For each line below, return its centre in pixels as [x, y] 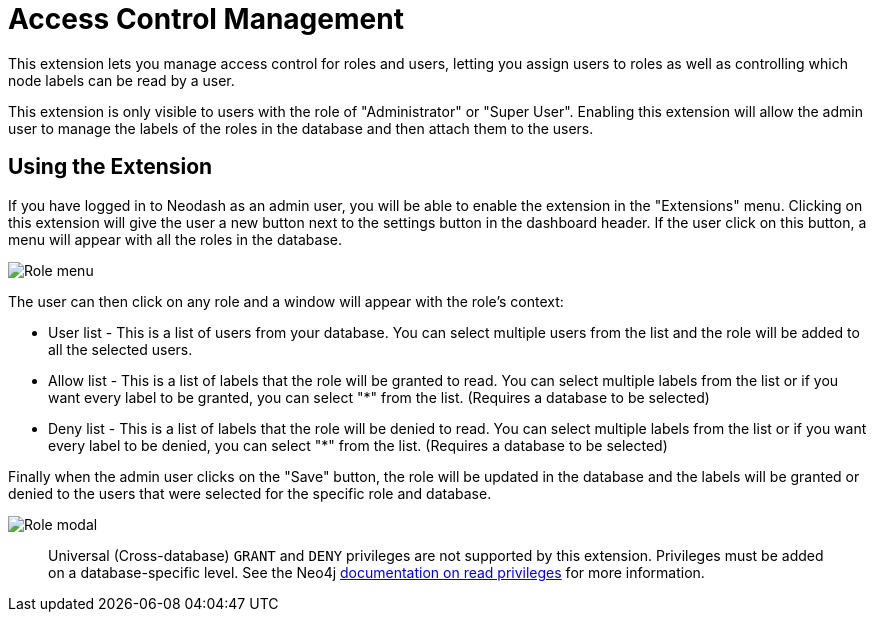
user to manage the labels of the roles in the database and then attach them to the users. [301, 128]
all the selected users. [120, 349]
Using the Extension [110, 167]
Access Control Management [206, 19]
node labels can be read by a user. [121, 80]
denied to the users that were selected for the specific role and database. [250, 493]
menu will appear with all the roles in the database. [175, 239]
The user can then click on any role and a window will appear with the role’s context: [286, 301]
